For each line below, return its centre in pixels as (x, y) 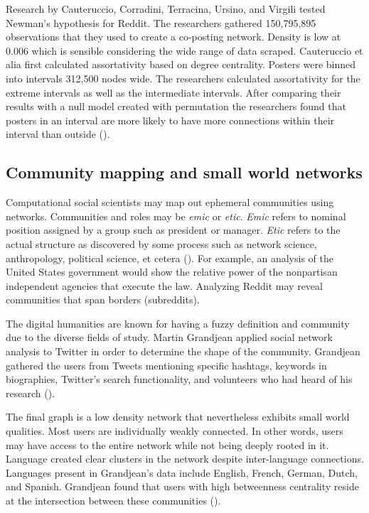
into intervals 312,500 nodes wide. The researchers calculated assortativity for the (183, 78)
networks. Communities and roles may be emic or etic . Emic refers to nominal (176, 216)
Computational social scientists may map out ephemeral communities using (170, 202)
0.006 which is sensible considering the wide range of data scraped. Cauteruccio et (184, 50)
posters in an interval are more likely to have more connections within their (170, 120)
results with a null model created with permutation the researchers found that (176, 106)
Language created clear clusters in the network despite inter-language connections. (185, 459)
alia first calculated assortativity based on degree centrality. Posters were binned (181, 64)
